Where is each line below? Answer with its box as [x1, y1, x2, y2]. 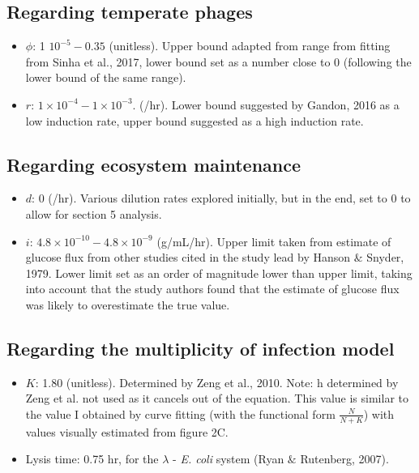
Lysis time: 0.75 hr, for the [25, 450, 159, 467]
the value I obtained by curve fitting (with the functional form [25, 405, 336, 422]
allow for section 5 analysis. [25, 205, 162, 222]
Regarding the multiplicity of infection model [6, 335, 395, 360]
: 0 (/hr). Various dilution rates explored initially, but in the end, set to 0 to [32, 190, 411, 207]
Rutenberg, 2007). [300, 450, 389, 467]
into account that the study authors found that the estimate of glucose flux [25, 280, 400, 297]
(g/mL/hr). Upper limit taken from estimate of [156, 232, 391, 249]
